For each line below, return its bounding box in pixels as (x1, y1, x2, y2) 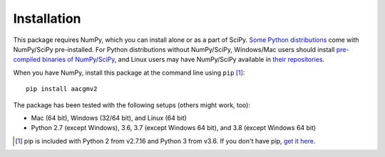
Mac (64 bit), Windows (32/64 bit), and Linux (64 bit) (31, 114, 187, 122)
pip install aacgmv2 (26, 85, 98, 93)
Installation (13, 11, 81, 26)
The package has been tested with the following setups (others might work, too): (13, 100, 251, 109)
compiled (13, 55, 41, 64)
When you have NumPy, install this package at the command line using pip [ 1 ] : (13, 68, 245, 77)
